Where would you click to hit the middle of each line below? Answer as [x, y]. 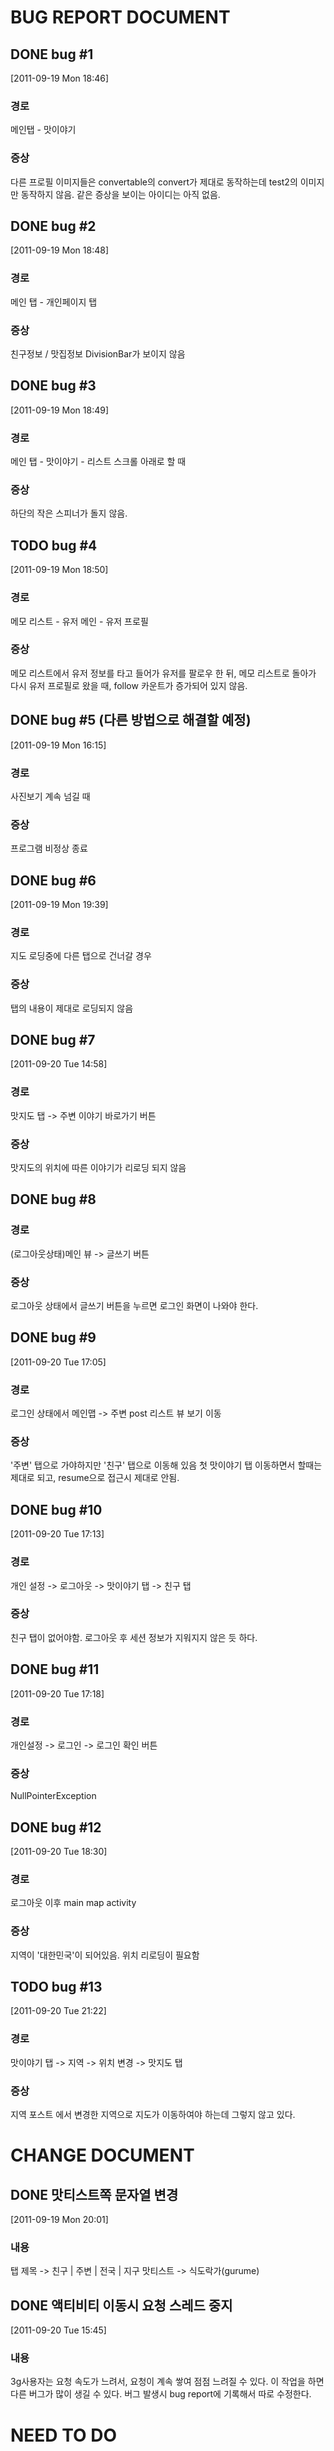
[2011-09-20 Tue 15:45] [58, 2330]
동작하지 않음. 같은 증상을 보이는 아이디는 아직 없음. [120, 194]
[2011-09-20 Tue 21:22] [58, 2011]
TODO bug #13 [56, 1987]
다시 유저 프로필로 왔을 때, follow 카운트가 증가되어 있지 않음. [129, 685]
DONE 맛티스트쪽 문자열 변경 [94, 2194]
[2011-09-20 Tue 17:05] [58, 1362]
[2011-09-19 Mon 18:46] [60, 78]
